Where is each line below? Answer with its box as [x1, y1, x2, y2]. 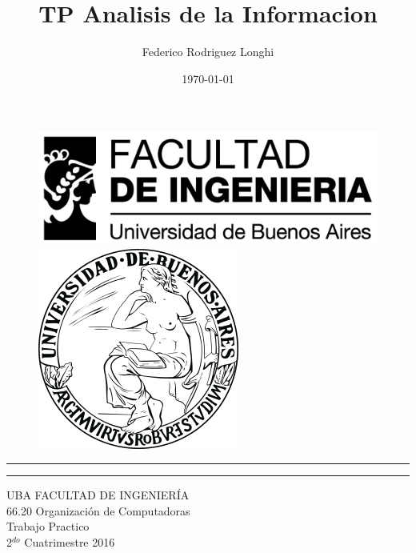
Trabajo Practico [6, 518, 90, 535]
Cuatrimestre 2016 [24, 533, 115, 550]
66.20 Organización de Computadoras [6, 502, 190, 519]
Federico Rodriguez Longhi [142, 43, 274, 60]
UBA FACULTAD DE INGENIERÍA [6, 487, 190, 503]
